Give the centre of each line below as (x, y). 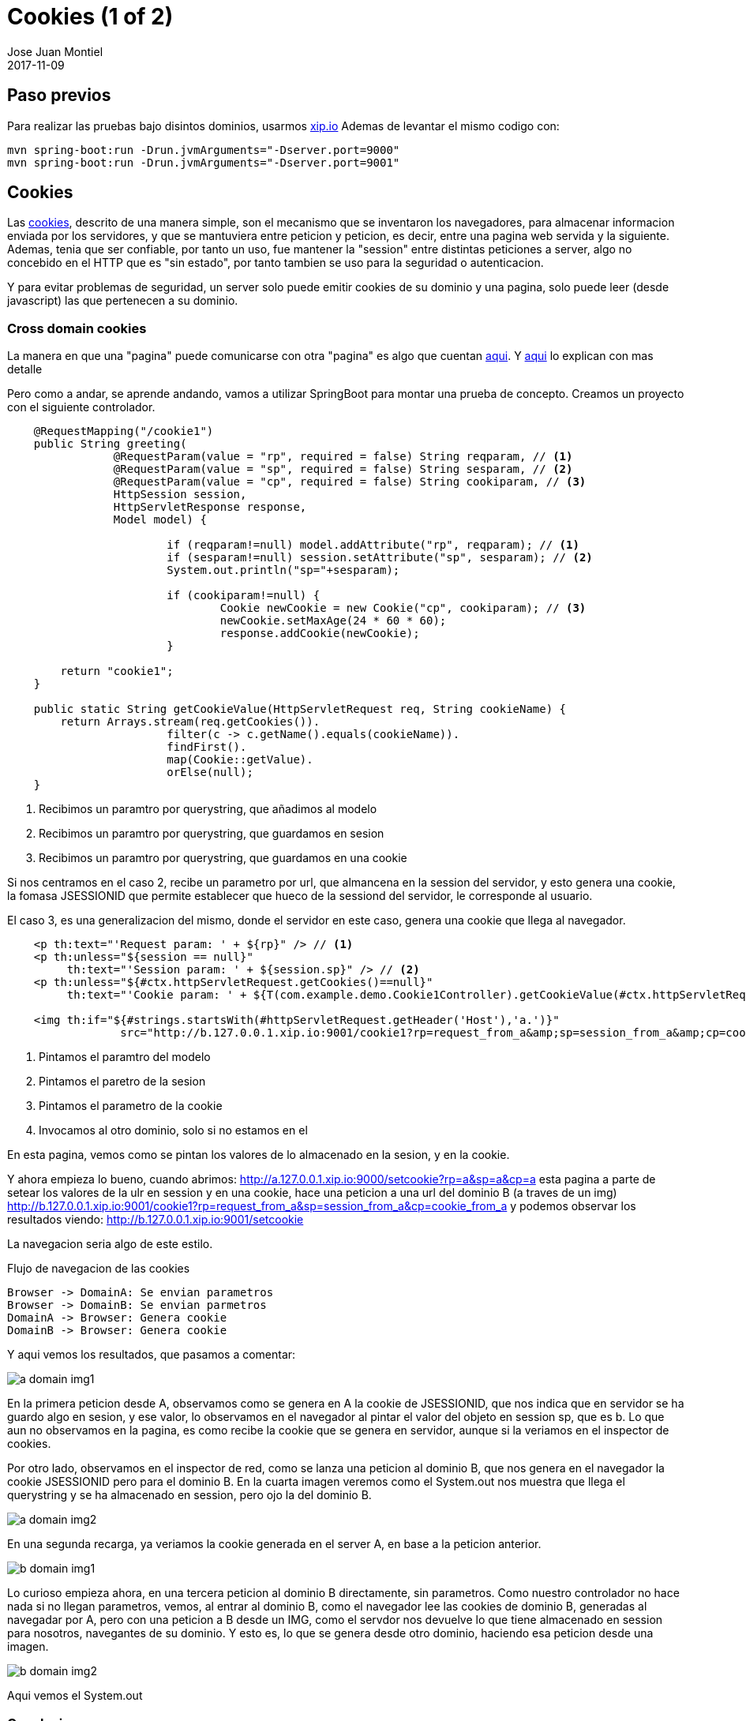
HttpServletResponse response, (210, 507)
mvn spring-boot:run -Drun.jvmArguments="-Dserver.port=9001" (204, 162)
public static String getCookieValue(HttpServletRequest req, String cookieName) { (300, 709)
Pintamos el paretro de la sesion (122, 1082)
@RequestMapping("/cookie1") (124, 431)
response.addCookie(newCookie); (320, 634)
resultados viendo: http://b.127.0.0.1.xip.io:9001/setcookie (156, 1220)
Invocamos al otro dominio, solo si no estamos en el (173, 1130)
